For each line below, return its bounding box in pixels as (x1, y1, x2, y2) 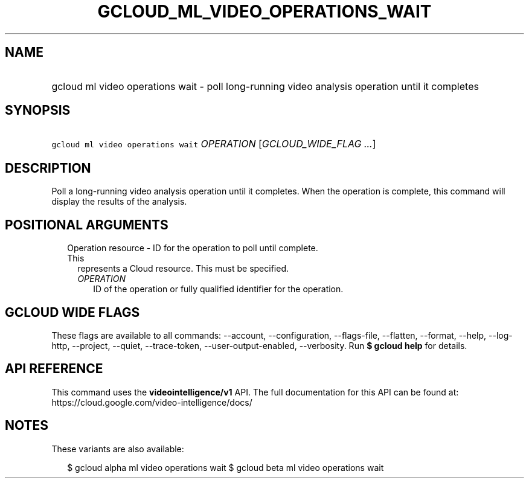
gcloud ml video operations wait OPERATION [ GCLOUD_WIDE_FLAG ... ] (51, 138, 376, 150)
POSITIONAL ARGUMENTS (5, 217, 168, 232)
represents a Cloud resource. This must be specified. (77, 263, 289, 274)
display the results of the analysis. (51, 196, 187, 207)
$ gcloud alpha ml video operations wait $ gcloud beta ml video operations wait (67, 462, 384, 473)
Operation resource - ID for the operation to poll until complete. (67, 243, 318, 254)
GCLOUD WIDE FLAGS (5, 304, 140, 320)
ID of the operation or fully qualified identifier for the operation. (93, 284, 344, 295)
